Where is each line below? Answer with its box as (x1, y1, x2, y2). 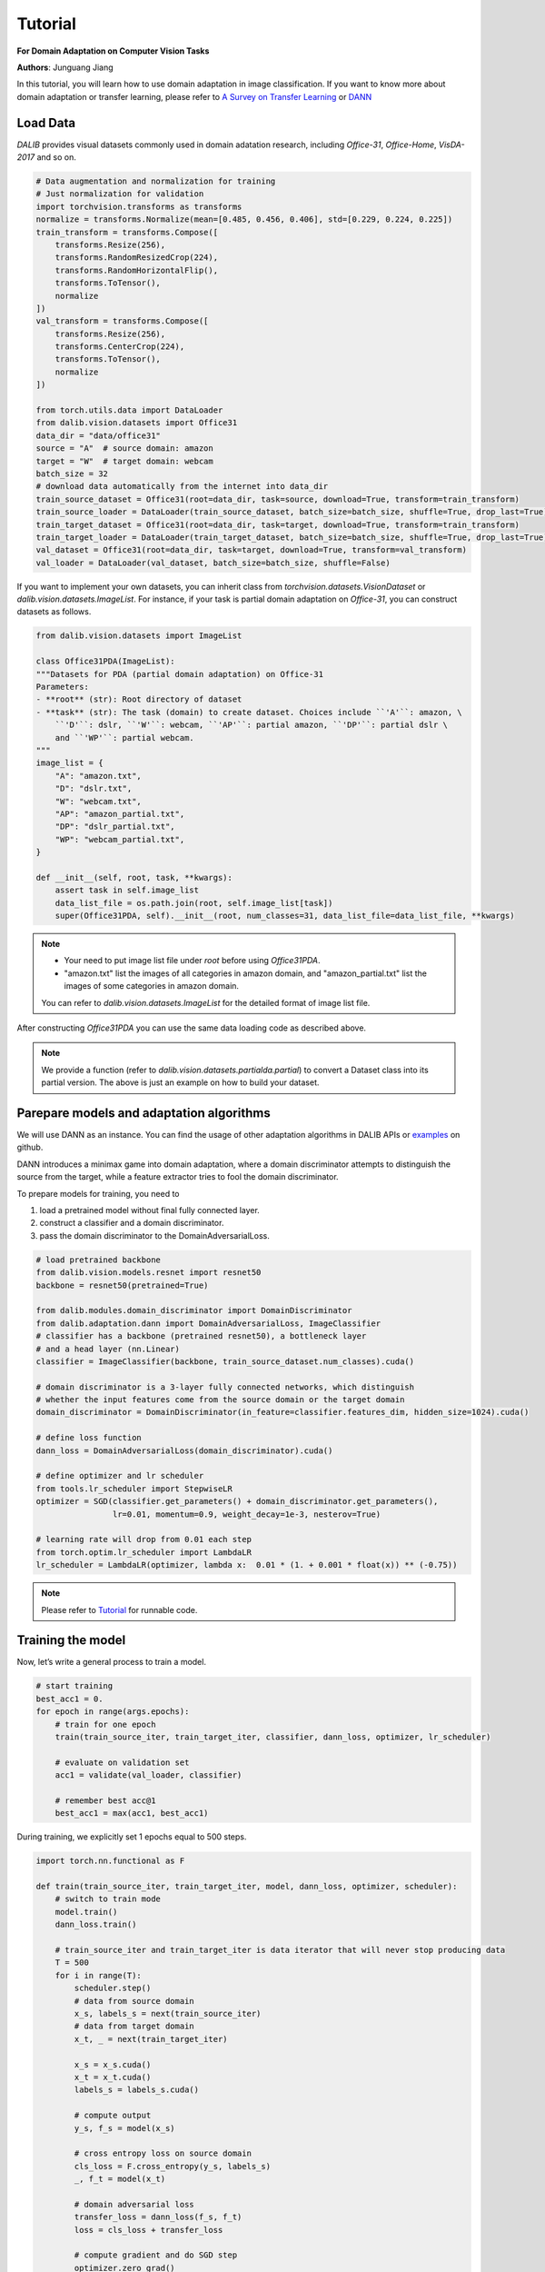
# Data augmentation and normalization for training (35, 176, 276, 186)
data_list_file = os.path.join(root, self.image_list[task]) (54, 898, 333, 908)
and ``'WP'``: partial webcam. (54, 732, 194, 742)
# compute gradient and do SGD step (74, 2250, 238, 2260)
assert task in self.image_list (54, 885, 200, 895)
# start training (35, 1681, 114, 1691)
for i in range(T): (54, 1970, 143, 1980)
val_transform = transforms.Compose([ (35, 316, 209, 326)
